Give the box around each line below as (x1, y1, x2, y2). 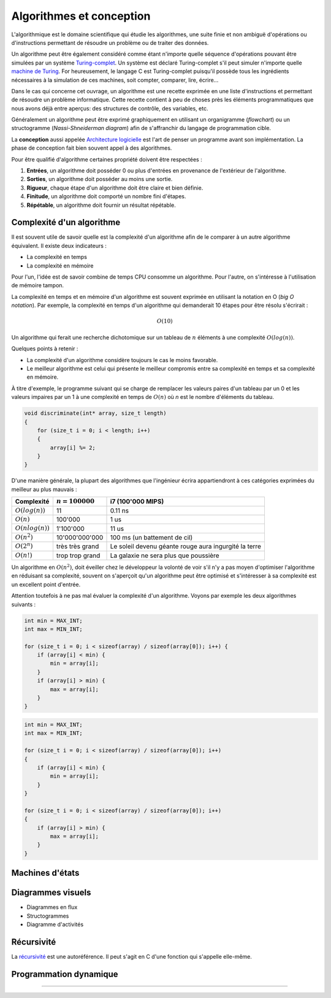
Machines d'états (11, 868, 80, 878)
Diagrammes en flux (26, 903, 78, 911)
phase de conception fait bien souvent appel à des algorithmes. (11, 144, 172, 152)
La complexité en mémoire (26, 261, 94, 269)
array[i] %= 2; (50, 444, 96, 451)
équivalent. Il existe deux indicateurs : (11, 242, 107, 249)
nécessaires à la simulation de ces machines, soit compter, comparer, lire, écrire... (11, 76, 219, 83)
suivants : (11, 600, 36, 608)
